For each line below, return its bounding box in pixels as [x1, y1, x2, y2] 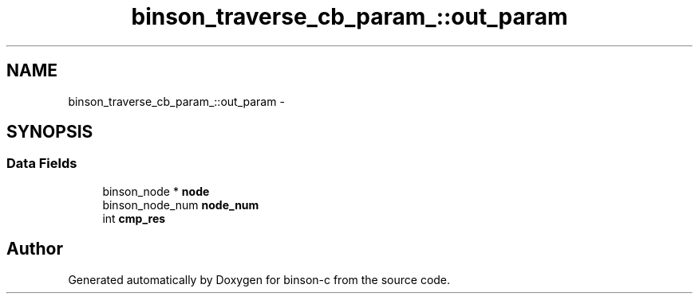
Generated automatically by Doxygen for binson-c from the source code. [68, 272, 451, 286]
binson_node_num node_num [102, 197, 259, 212]
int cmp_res [102, 211, 166, 225]
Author [6, 239, 63, 259]
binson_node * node [102, 184, 210, 198]
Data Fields [6, 155, 77, 172]
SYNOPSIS [6, 122, 93, 142]
